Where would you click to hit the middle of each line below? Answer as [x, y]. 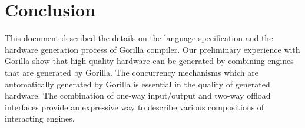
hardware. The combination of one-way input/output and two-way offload [138, 95]
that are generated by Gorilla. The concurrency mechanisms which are [132, 72]
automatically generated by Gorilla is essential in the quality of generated [137, 84]
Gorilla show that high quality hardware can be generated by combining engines [149, 61]
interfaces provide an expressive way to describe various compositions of [135, 107]
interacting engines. [40, 118]
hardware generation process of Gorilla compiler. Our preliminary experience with [152, 49]
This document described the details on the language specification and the [139, 38]
